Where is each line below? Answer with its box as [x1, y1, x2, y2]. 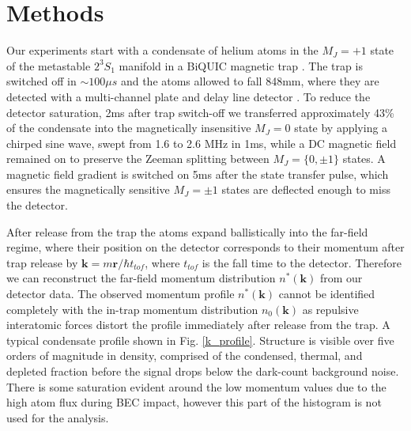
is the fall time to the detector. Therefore [202, 254, 402, 270]
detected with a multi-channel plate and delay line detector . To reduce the [6, 88, 371, 104]
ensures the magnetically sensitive [6, 181, 170, 198]
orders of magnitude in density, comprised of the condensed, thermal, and [6, 347, 363, 364]
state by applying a [294, 119, 388, 136]
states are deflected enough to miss [221, 181, 390, 198]
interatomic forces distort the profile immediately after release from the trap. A [6, 316, 390, 333]
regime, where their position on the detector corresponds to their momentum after [6, 239, 405, 255]
